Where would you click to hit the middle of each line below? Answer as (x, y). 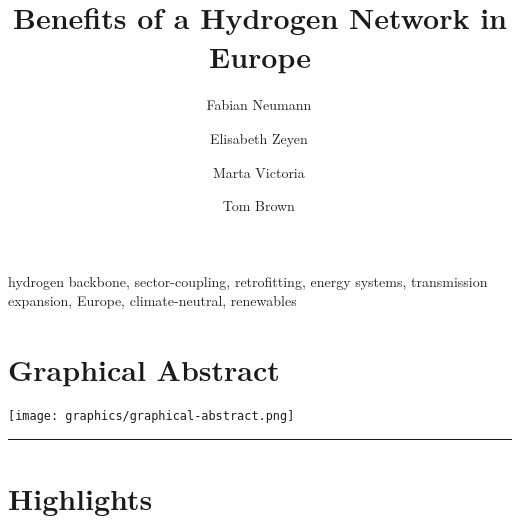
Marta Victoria (258, 171)
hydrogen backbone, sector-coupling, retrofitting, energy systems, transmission (248, 280)
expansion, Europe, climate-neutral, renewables (152, 300)
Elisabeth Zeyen (258, 137)
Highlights (80, 497)
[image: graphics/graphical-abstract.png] (151, 416)
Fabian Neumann (259, 104)
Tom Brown (258, 205)
